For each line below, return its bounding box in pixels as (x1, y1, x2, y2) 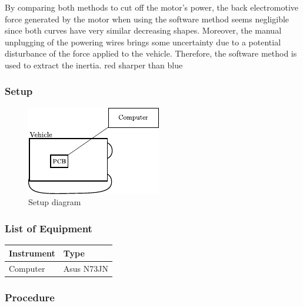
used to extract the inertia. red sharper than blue (5, 58, 183, 71)
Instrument (9, 246, 55, 259)
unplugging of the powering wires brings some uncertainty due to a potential (5, 35, 281, 48)
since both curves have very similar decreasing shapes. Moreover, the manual (5, 24, 282, 37)
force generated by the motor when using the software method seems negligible (5, 12, 289, 25)
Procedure (5, 289, 55, 304)
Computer (9, 262, 45, 274)
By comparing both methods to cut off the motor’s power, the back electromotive (5, 1, 299, 13)
